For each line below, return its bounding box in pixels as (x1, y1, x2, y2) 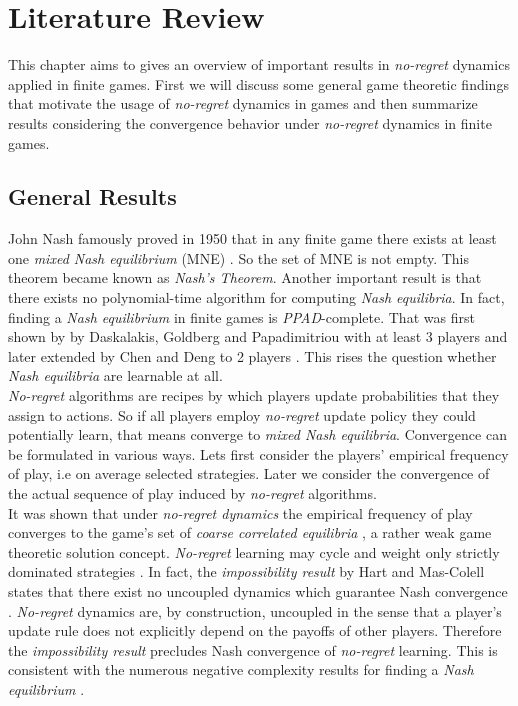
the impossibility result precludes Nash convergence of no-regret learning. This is (8, 639, 498, 660)
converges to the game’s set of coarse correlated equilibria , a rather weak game (8, 522, 492, 543)
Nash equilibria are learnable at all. (8, 365, 223, 386)
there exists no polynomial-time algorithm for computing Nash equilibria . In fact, (8, 287, 505, 308)
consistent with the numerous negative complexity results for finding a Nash (8, 659, 474, 680)
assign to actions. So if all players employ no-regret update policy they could (8, 404, 476, 425)
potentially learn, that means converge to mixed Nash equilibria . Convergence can (8, 424, 507, 445)
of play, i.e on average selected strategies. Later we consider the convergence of (8, 463, 490, 484)
